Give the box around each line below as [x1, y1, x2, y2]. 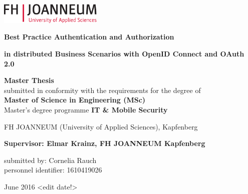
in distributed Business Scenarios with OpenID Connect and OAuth [4, 48, 244, 58]
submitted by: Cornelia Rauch [4, 154, 97, 165]
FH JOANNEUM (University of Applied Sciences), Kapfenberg [4, 121, 198, 131]
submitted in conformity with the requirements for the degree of [4, 84, 201, 95]
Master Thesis [4, 75, 54, 85]
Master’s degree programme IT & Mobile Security [4, 104, 168, 114]
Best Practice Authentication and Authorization [4, 31, 174, 42]
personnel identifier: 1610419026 [4, 164, 102, 175]
